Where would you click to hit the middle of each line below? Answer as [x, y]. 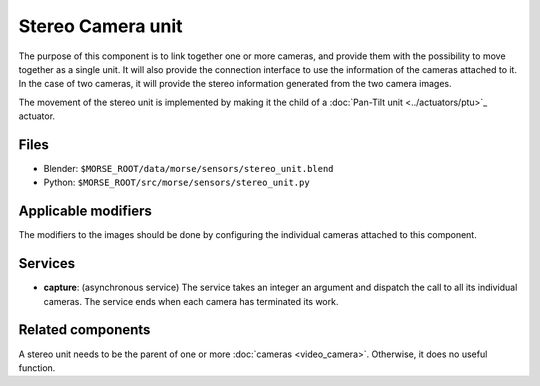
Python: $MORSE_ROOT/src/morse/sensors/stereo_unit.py [176, 182]
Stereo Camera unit [101, 26]
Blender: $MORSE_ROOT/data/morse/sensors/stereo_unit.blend [188, 169]
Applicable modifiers [85, 211]
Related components [84, 330]
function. [37, 367]
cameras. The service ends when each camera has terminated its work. [191, 301]
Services [47, 263]
